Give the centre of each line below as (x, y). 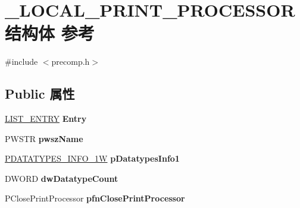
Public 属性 (40, 94)
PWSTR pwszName (44, 138)
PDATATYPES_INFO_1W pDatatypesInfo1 (92, 158)
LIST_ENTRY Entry (46, 119)
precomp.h (71, 62)
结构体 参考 (50, 33)
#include (21, 62)
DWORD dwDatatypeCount (62, 178)
